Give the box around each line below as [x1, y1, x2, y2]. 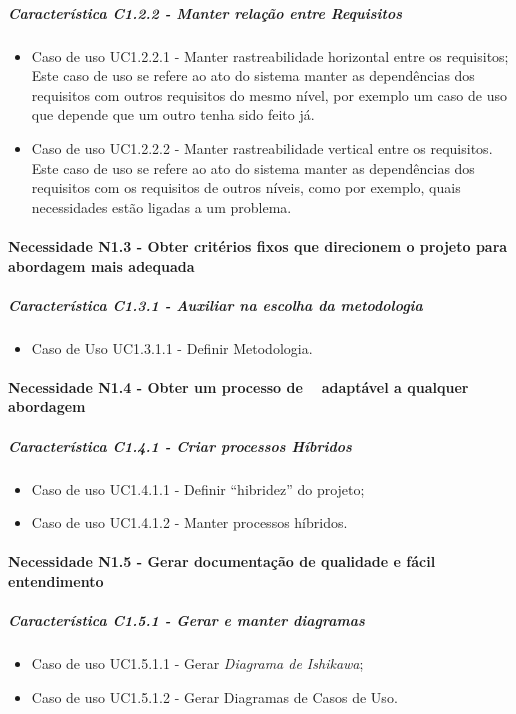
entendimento [8, 570, 104, 591]
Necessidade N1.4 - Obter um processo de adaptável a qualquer [8, 376, 469, 397]
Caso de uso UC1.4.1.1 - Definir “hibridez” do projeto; [31, 478, 365, 499]
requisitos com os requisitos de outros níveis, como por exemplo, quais [31, 177, 461, 198]
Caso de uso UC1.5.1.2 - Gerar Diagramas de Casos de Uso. [31, 686, 398, 707]
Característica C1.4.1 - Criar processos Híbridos [8, 435, 352, 456]
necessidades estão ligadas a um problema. [31, 196, 292, 217]
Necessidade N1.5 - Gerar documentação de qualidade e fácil [8, 551, 436, 572]
